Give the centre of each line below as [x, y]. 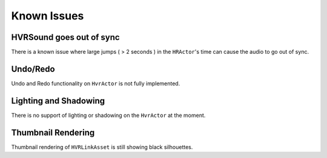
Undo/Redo [33, 69]
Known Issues [48, 16]
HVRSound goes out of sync [66, 37]
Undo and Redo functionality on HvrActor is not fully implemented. [96, 83]
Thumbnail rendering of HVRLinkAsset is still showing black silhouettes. [102, 147]
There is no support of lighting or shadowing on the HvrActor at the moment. [108, 115]
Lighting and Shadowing [58, 101]
